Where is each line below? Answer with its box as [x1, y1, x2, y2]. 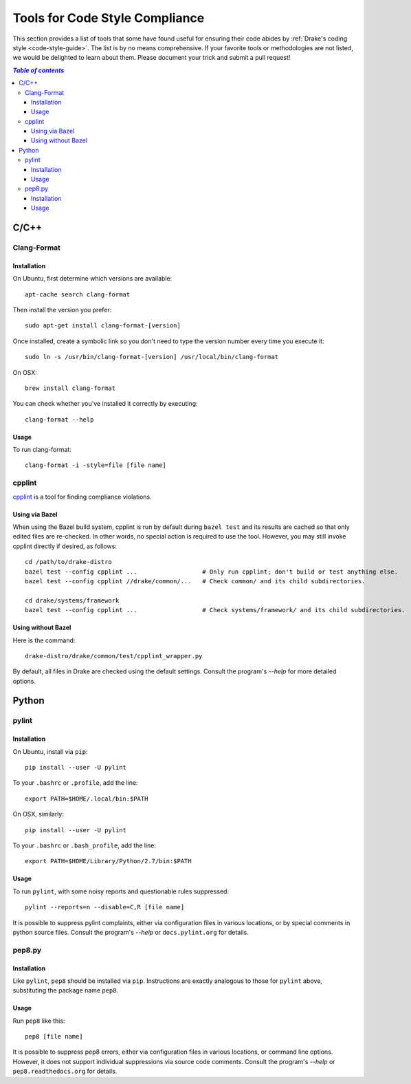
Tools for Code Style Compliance [12, 10, 205, 25]
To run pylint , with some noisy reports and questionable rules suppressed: [12, 887, 230, 896]
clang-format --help [25, 415, 94, 423]
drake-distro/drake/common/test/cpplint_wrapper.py [25, 652, 203, 660]
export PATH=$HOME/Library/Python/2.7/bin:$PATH [25, 857, 192, 865]
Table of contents [12, 66, 65, 74]
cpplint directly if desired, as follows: [12, 542, 117, 550]
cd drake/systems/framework [25, 596, 120, 605]
